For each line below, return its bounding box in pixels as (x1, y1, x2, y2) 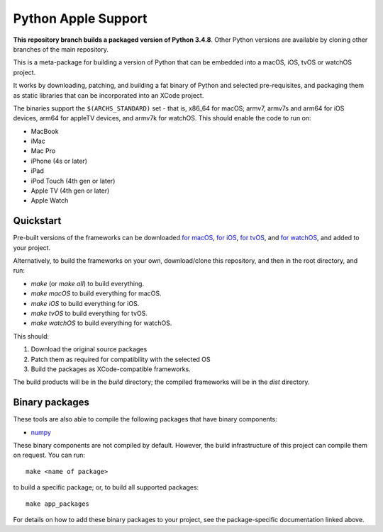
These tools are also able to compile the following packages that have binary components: (13, 415, 278, 424)
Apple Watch (30, 196, 69, 205)
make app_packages (26, 499, 90, 508)
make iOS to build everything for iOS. (30, 299, 140, 307)
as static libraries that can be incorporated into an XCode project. (13, 91, 204, 99)
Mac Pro (30, 147, 56, 155)
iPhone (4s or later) (30, 157, 88, 165)
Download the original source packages (30, 345, 148, 353)
